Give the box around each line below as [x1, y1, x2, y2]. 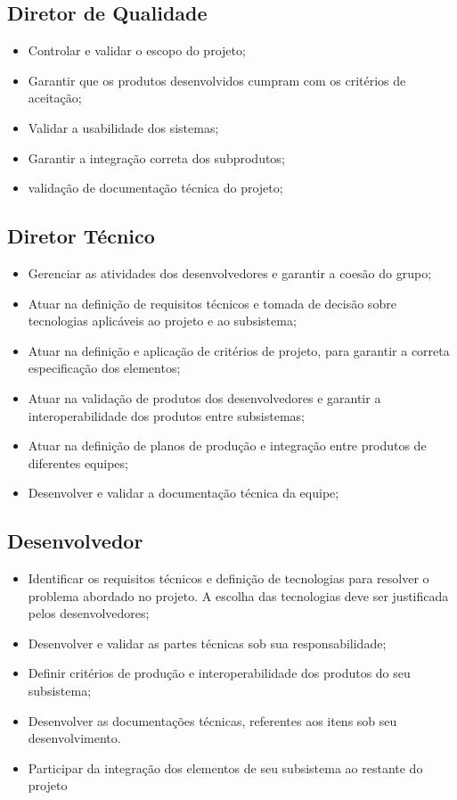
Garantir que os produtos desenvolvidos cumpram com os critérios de [28, 70, 406, 89]
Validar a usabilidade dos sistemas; [28, 118, 219, 136]
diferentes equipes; [28, 453, 128, 472]
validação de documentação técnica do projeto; [28, 178, 283, 197]
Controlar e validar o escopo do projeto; [28, 41, 246, 60]
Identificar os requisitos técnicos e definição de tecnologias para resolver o [28, 569, 429, 588]
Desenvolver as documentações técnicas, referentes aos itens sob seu [28, 711, 397, 730]
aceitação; [28, 88, 82, 107]
